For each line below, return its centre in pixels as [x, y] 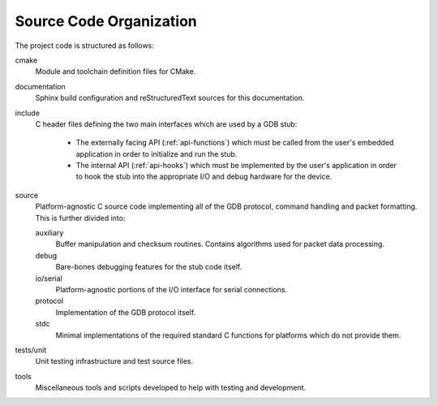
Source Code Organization [106, 21]
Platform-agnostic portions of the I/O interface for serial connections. [172, 289]
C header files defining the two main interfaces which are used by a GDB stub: [166, 124]
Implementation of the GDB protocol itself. [126, 312]
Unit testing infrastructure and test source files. [114, 361]
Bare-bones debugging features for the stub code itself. [149, 267]
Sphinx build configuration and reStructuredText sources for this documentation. [170, 98]
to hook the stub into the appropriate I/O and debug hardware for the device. [204, 177]
